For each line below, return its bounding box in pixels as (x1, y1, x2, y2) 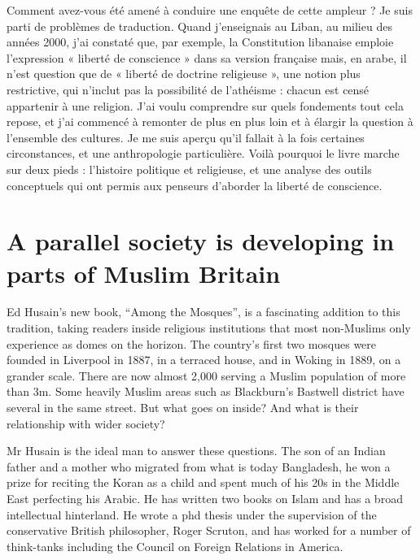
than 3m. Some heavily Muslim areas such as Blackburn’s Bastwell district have (7, 383, 405, 400)
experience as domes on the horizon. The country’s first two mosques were (7, 335, 377, 352)
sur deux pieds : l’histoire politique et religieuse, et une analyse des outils (7, 160, 372, 177)
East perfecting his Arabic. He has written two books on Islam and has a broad (7, 489, 403, 506)
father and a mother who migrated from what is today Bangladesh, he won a (7, 458, 391, 475)
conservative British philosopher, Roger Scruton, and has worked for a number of (7, 522, 411, 539)
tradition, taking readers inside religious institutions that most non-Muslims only (7, 319, 411, 336)
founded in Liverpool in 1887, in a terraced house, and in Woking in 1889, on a (7, 351, 401, 368)
